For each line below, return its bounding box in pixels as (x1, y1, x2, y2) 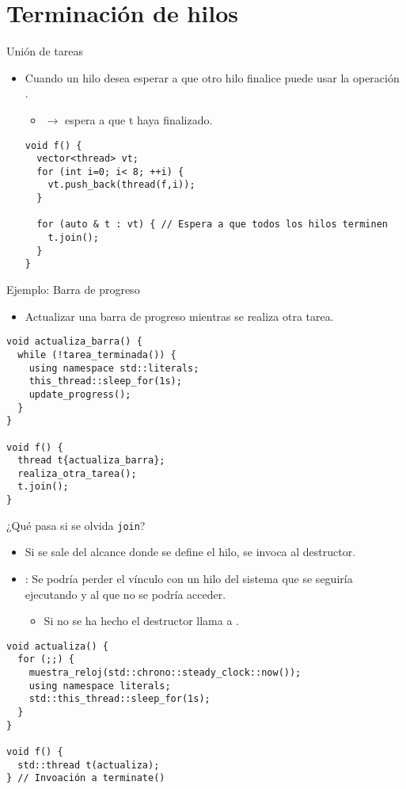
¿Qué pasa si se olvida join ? (6, 516, 146, 533)
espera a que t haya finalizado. (64, 111, 213, 128)
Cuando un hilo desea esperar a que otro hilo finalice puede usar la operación (25, 69, 400, 86)
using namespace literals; (28, 680, 171, 692)
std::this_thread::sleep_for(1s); (28, 693, 211, 705)
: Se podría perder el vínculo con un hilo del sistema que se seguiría (25, 570, 353, 587)
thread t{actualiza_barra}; (17, 455, 165, 467)
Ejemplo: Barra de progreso (6, 281, 140, 298)
